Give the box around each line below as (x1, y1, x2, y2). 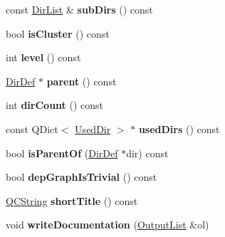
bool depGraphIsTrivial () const (6, 169, 157, 184)
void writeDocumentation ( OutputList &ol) (6, 217, 209, 232)
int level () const (6, 50, 81, 65)
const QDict (6, 121, 58, 136)
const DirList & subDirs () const (6, 2, 153, 16)
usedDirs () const (138, 121, 220, 136)
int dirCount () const (6, 98, 104, 112)
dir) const (126, 145, 169, 160)
